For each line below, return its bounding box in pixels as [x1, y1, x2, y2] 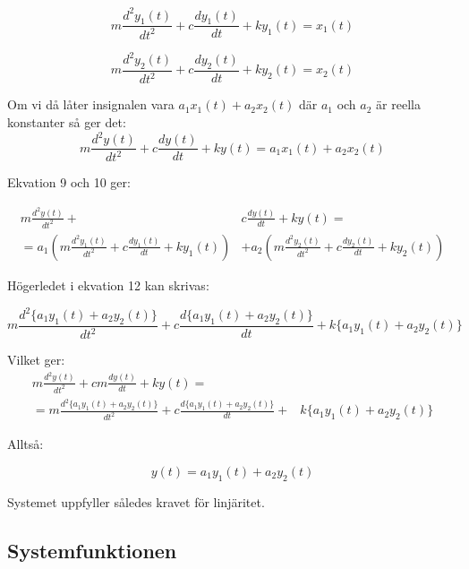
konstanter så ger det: [7, 112, 126, 131]
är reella [376, 95, 421, 114]
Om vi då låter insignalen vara [7, 95, 175, 114]
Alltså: [7, 435, 44, 453]
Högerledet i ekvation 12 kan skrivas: [7, 275, 209, 294]
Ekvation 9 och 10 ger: [7, 173, 131, 192]
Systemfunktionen [7, 536, 177, 564]
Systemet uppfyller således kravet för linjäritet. [7, 492, 265, 511]
